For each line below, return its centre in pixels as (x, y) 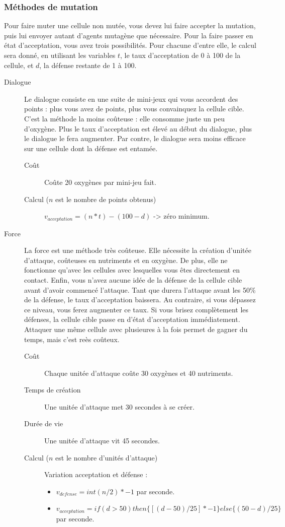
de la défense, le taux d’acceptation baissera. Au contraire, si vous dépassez (140, 300)
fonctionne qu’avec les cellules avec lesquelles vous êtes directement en (132, 270)
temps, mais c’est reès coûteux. (72, 339)
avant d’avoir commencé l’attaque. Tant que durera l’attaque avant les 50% (140, 289)
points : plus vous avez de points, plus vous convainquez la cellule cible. (134, 109)
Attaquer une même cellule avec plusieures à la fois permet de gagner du (136, 329)
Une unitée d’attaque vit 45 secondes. (102, 441)
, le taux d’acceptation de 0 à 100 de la (180, 55)
